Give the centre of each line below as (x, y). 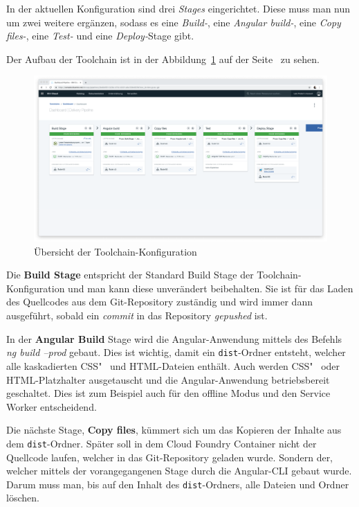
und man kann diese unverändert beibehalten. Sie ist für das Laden (211, 288)
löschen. (23, 498)
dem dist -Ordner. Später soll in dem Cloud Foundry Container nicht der (162, 443)
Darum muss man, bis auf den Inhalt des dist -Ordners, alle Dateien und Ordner (178, 484)
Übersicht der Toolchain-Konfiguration (116, 251)
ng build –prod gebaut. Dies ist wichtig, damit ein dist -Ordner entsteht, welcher (176, 352)
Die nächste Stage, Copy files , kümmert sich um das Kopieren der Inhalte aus (174, 430)
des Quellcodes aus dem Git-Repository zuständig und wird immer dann (159, 302)
